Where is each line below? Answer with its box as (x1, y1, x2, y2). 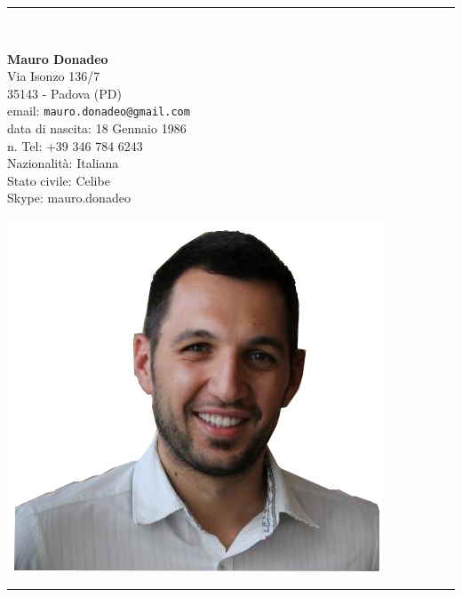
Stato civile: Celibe (7, 171, 110, 189)
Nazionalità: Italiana (7, 154, 119, 172)
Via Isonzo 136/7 (7, 67, 100, 85)
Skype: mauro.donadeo (7, 188, 131, 207)
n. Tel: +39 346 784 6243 (7, 136, 143, 155)
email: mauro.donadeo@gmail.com (7, 101, 190, 120)
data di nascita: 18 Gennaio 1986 (7, 119, 187, 138)
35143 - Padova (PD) (7, 84, 122, 102)
